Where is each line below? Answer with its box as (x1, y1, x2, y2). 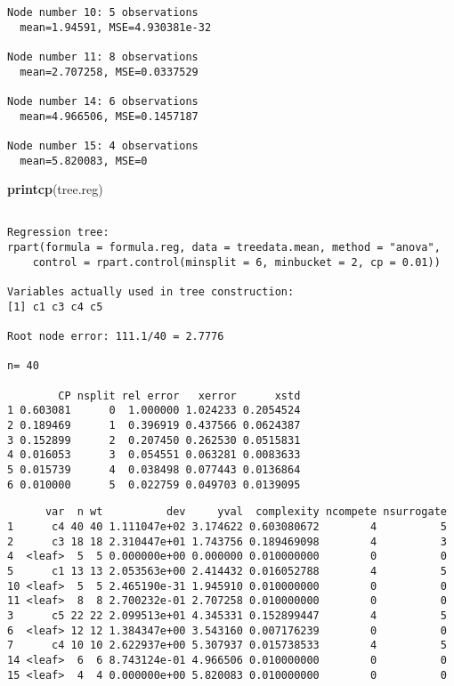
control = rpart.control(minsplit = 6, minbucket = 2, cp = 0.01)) (32, 255, 441, 269)
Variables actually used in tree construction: (7, 286, 295, 299)
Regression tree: (7, 226, 109, 239)
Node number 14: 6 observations (7, 94, 199, 108)
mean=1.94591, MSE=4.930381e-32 (20, 20, 212, 34)
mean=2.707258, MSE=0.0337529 (20, 65, 199, 78)
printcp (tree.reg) (7, 180, 103, 198)
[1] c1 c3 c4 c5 (7, 300, 103, 313)
